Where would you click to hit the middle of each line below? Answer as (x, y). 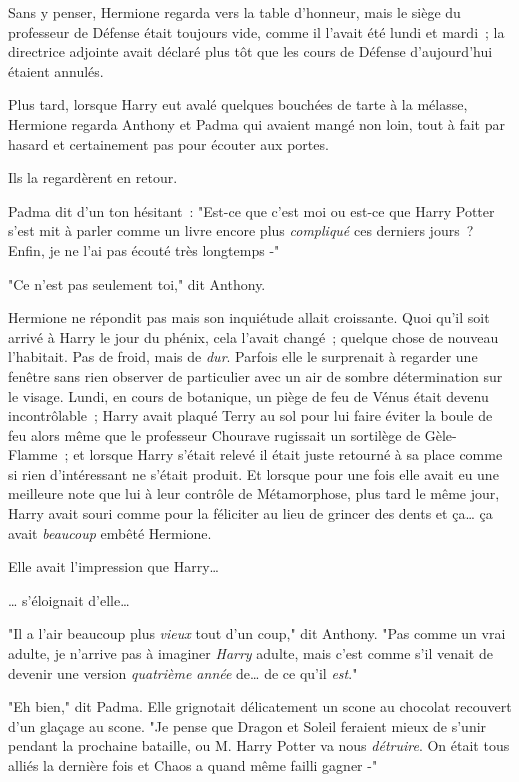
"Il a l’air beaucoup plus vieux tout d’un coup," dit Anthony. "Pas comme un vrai (257, 633)
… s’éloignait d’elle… (69, 599)
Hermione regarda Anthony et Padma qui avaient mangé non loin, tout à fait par (256, 123)
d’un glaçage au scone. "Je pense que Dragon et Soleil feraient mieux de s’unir (247, 725)
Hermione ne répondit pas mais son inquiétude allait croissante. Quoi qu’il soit (249, 317)
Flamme (33, 454)
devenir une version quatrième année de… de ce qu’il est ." (183, 672)
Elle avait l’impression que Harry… (113, 566)
